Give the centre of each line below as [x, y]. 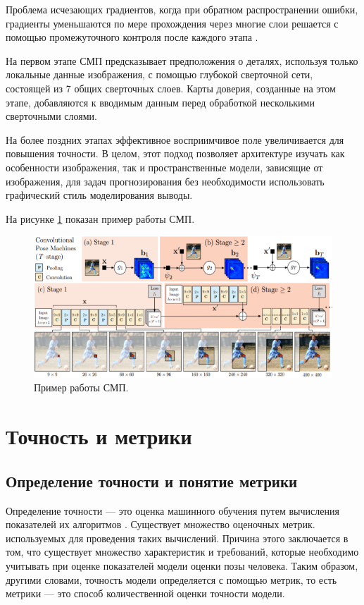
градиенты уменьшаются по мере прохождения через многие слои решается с [172, 23]
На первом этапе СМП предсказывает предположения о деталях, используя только [182, 60]
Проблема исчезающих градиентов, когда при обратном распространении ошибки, [182, 9]
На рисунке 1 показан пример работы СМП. [100, 218]
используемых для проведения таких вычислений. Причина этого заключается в [177, 538]
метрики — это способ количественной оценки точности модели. [145, 593]
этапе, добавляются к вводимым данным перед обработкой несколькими [160, 102]
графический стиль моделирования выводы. [99, 195]
